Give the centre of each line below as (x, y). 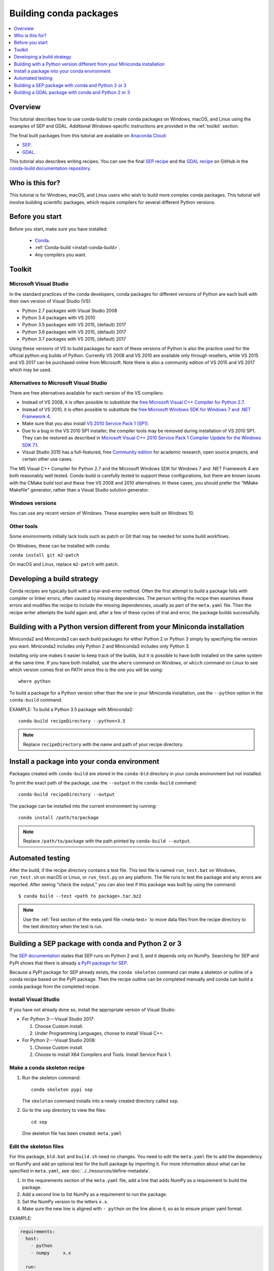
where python (35, 682)
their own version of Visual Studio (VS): (50, 301)
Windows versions (33, 503)
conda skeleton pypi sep (62, 1090)
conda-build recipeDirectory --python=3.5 (72, 721)
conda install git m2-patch (44, 555)
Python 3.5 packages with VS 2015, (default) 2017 (74, 325)
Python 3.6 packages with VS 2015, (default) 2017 (74, 332)
